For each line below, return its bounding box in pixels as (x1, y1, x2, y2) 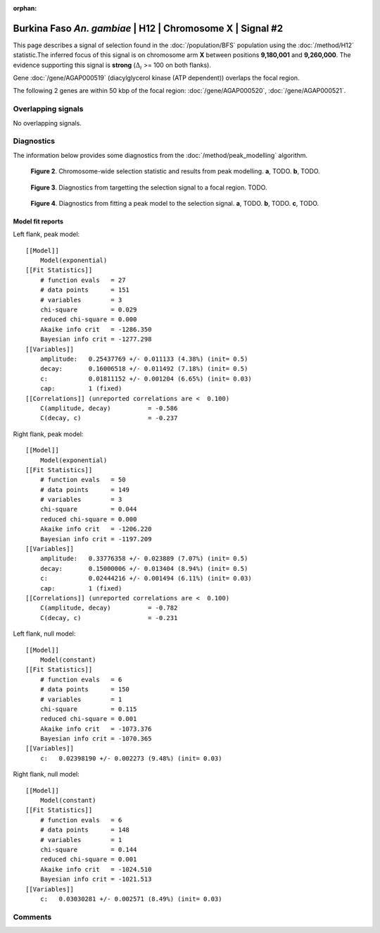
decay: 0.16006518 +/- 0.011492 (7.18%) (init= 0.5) (39, 365, 248, 373)
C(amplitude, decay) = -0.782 (39, 604, 178, 612)
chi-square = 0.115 (39, 705, 137, 713)
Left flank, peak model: (13, 230, 80, 239)
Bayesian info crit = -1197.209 (39, 535, 152, 543)
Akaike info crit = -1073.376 (39, 724, 152, 733)
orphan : (13, 4, 37, 12)
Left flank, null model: (13, 629, 76, 638)
